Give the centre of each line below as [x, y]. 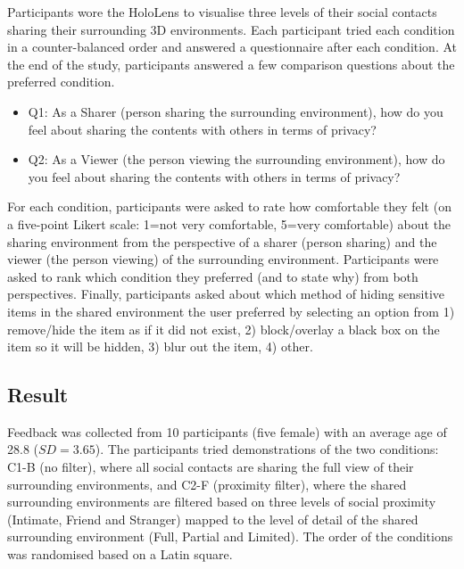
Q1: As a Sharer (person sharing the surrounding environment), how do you [236, 111]
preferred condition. [61, 82]
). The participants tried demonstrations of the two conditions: [267, 449]
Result [38, 395]
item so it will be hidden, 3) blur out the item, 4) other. [160, 346]
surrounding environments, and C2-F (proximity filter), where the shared [207, 484]
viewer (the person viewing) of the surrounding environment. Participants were [223, 259]
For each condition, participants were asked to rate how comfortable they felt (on [229, 206]
